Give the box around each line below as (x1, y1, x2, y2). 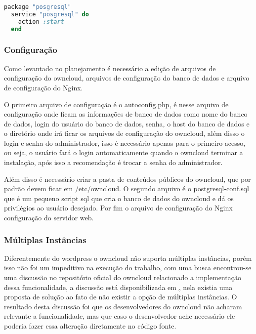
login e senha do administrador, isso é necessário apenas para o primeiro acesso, (4, 137, 246, 148)
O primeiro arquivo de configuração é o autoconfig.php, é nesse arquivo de (4, 99, 229, 109)
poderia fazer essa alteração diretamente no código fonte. (4, 321, 176, 331)
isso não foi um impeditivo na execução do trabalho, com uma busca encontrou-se (4, 262, 252, 273)
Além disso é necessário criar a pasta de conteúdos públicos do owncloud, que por (4, 173, 251, 184)
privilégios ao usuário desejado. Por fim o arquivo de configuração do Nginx (4, 203, 233, 213)
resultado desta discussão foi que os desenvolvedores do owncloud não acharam (4, 301, 242, 311)
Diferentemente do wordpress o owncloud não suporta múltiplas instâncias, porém (4, 252, 252, 263)
